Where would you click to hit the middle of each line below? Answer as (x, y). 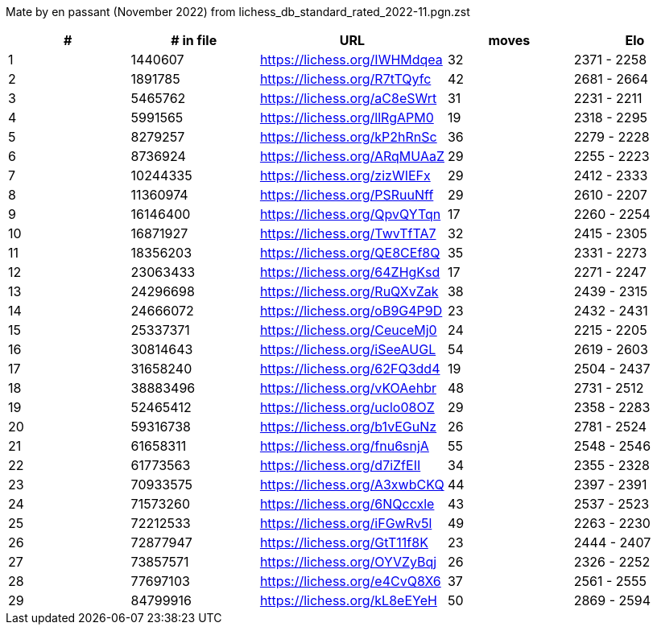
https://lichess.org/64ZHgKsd (350, 272)
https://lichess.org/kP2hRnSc (348, 137)
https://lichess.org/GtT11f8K (344, 542)
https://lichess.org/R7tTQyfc (345, 79)
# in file (194, 40)
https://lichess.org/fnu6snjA (344, 446)
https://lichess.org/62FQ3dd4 (350, 369)
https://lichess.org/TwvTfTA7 (348, 233)
